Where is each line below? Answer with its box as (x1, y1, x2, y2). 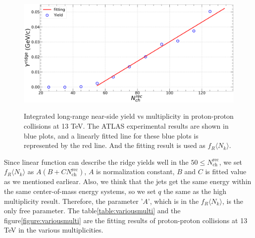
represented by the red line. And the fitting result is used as (24, 140, 205, 150)
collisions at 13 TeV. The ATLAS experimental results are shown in (24, 120, 229, 131)
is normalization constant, (96, 166, 175, 177)
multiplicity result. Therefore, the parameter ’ (4, 195, 143, 206)
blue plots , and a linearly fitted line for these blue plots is (24, 130, 199, 141)
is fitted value (205, 166, 247, 177)
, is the (222, 195, 244, 206)
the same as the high (163, 186, 227, 196)
